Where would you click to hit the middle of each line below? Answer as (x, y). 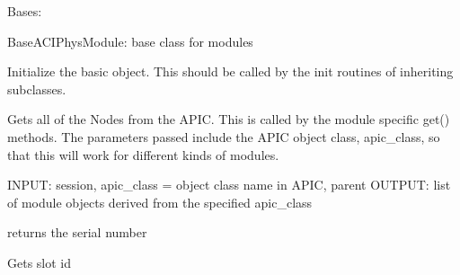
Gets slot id (40, 262)
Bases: (25, 11)
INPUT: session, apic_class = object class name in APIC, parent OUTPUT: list (229, 185)
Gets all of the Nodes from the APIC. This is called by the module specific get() (229, 119)
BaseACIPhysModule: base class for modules (130, 41)
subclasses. (37, 89)
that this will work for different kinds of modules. (143, 154)
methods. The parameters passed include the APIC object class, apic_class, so (224, 136)
